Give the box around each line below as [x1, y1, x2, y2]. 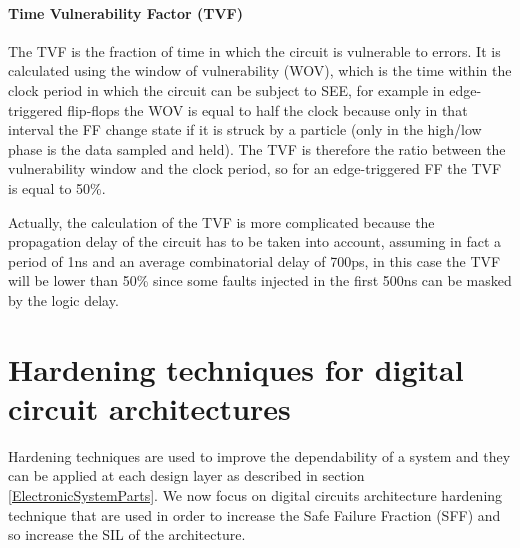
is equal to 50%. [8, 177, 106, 198]
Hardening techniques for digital [8, 348, 464, 389]
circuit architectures [8, 387, 291, 428]
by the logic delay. [8, 289, 119, 310]
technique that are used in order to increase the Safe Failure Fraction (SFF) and [8, 504, 501, 525]
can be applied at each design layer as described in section [8, 465, 365, 486]
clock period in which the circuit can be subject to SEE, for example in [8, 79, 445, 100]
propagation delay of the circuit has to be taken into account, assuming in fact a [8, 231, 502, 252]
